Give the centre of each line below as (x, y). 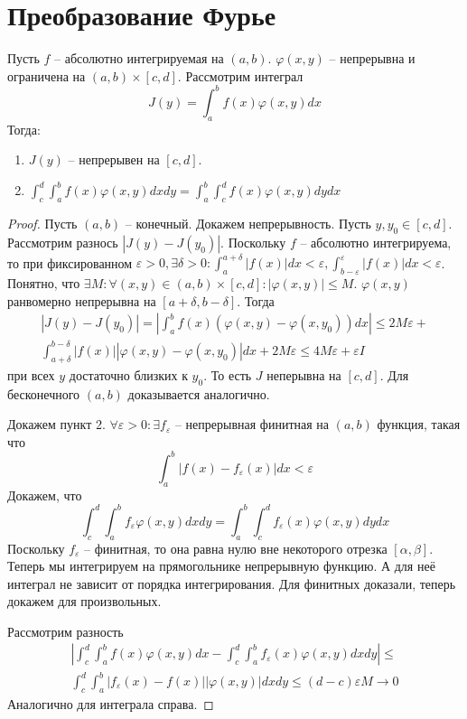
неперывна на (304, 374)
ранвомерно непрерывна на (82, 300)
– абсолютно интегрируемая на (139, 58)
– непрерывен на (114, 159)
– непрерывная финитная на (252, 424)
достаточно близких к (128, 374)
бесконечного (44, 393)
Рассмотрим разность (65, 631)
